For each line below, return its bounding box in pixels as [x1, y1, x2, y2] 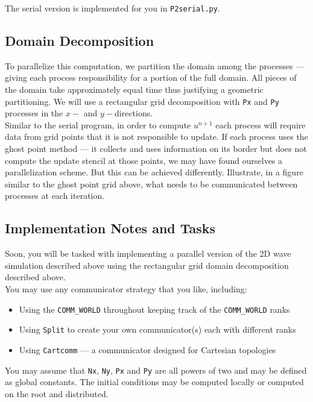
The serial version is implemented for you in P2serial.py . [5, 2, 220, 14]
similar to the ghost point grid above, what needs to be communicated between [5, 177, 298, 190]
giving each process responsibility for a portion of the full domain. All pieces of [5, 71, 297, 84]
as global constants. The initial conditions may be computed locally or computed [5, 375, 304, 388]
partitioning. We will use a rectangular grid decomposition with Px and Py [5, 95, 279, 107]
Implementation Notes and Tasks [5, 219, 216, 237]
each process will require [215, 118, 306, 131]
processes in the [5, 107, 63, 119]
